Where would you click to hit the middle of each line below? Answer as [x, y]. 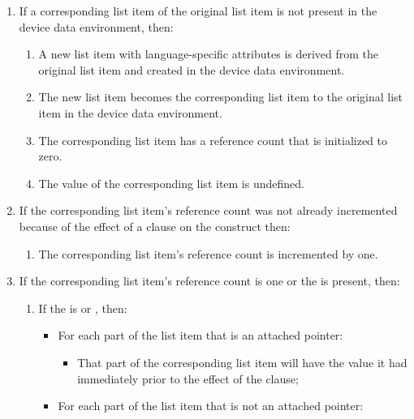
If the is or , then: [83, 308]
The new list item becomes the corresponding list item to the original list [221, 97]
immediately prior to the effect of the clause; [188, 378]
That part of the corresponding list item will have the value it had [242, 362]
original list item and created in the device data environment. [192, 69]
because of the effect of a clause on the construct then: [155, 226]
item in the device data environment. [130, 112]
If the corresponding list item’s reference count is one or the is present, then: [209, 281]
